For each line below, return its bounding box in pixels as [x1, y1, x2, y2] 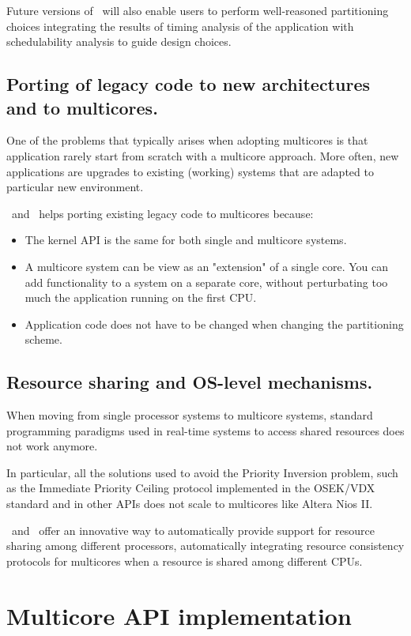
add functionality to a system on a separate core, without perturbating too [25, 273, 388, 290]
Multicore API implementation [6, 599, 352, 631]
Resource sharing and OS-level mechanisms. [6, 370, 373, 394]
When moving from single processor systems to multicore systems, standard [6, 407, 373, 423]
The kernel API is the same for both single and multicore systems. [25, 231, 347, 248]
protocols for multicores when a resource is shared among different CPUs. [6, 552, 363, 569]
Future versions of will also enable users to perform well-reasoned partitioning [6, 2, 389, 18]
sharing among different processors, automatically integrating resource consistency [6, 537, 405, 554]
